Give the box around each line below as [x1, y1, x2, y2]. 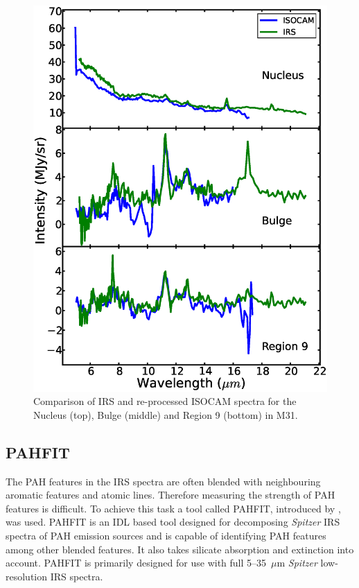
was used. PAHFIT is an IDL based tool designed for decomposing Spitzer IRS [6, 514, 340, 529]
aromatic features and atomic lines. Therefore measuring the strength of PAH [6, 487, 335, 502]
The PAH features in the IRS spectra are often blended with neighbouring [6, 474, 321, 488]
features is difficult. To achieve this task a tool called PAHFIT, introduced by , [6, 501, 341, 515]
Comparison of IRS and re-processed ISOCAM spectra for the [33, 394, 297, 408]
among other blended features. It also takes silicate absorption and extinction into [6, 542, 354, 556]
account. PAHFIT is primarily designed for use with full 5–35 [6, 555, 267, 570]
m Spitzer [277, 555, 317, 570]
